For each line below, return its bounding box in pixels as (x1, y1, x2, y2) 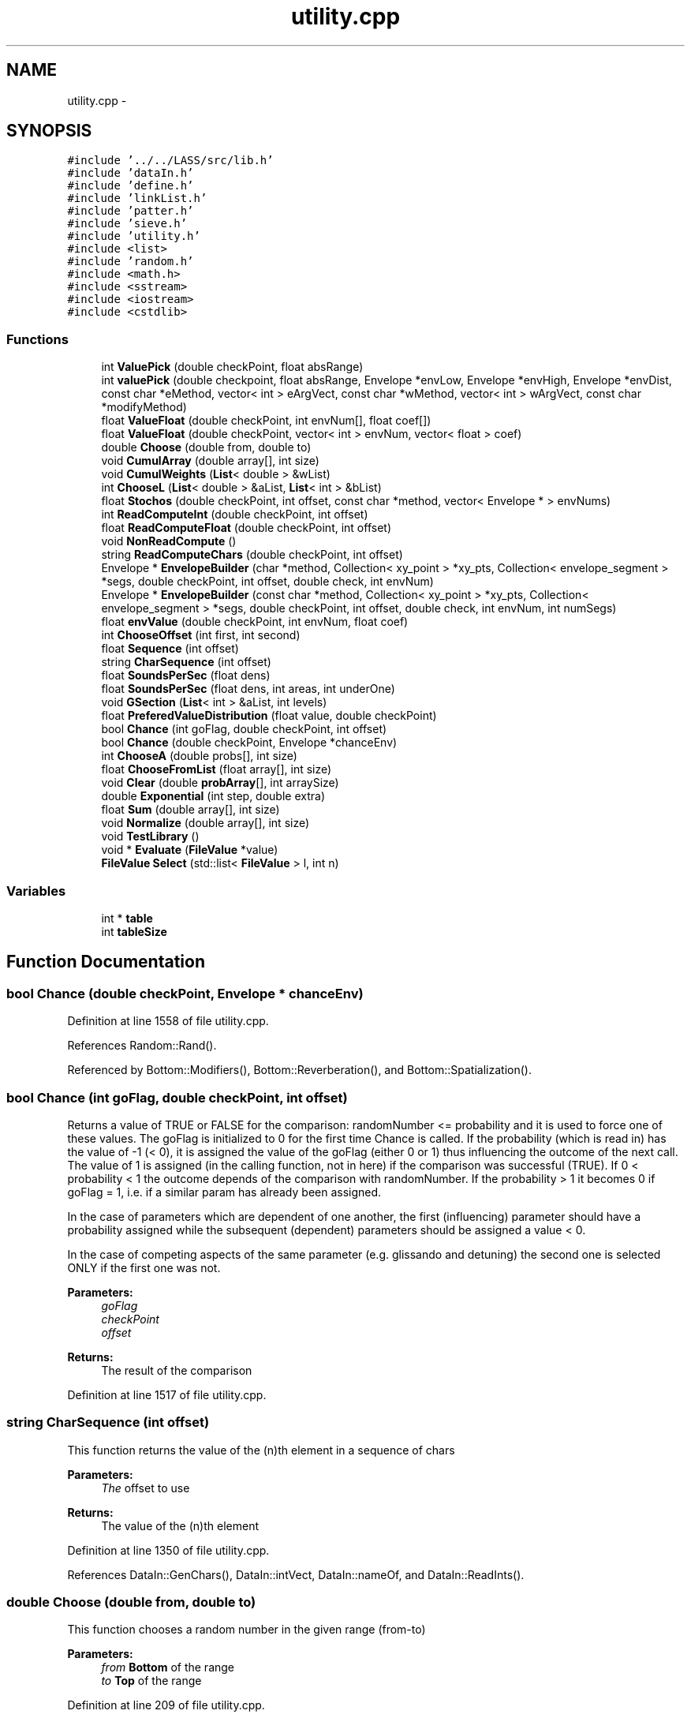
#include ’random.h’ (67, 255, 194, 268)
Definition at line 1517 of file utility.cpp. (67, 1387, 267, 1402)
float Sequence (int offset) (101, 642, 239, 656)
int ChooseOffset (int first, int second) (101, 628, 301, 642)
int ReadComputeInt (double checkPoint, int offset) (101, 507, 368, 522)
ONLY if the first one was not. (67, 1260, 221, 1274)
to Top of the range (101, 1674, 202, 1688)
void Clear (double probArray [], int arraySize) (101, 776, 339, 790)
